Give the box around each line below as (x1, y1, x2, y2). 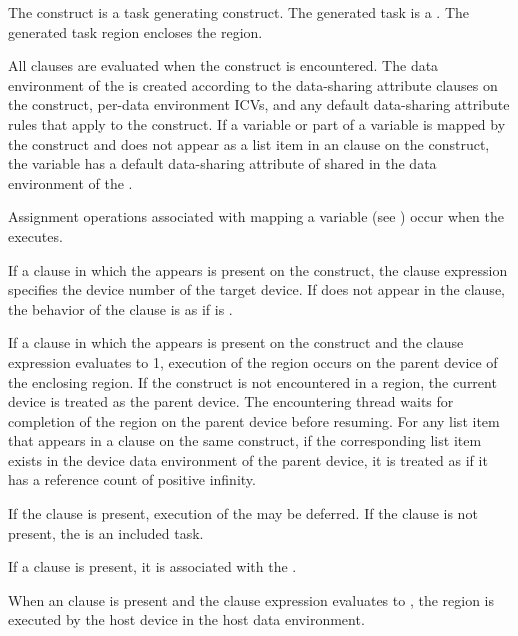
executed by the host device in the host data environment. (8, 609, 365, 630)
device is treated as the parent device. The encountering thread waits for (8, 391, 454, 412)
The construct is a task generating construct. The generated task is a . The (8, 2, 470, 22)
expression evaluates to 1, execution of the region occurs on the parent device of (8, 351, 498, 372)
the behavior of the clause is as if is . (8, 298, 233, 319)
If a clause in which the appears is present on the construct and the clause (8, 332, 464, 353)
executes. (8, 225, 63, 246)
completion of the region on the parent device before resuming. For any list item (8, 410, 500, 431)
